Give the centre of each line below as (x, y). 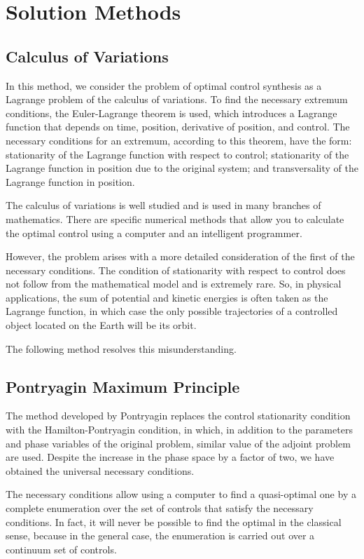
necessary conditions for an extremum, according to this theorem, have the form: (179, 140)
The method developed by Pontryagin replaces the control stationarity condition (178, 416)
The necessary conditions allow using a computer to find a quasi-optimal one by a (181, 494)
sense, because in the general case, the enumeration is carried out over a (160, 536)
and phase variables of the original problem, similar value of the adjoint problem (178, 443)
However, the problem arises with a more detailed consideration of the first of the (180, 256)
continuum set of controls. (61, 549)
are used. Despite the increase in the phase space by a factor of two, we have (170, 457)
